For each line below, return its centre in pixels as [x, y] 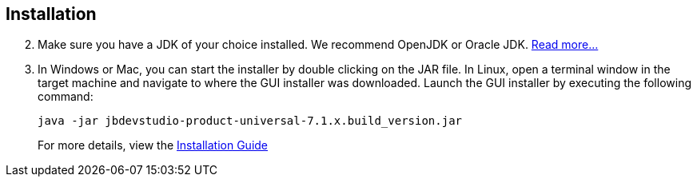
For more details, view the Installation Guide [153, 145]
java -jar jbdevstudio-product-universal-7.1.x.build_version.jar [250, 121]
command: [66, 97]
